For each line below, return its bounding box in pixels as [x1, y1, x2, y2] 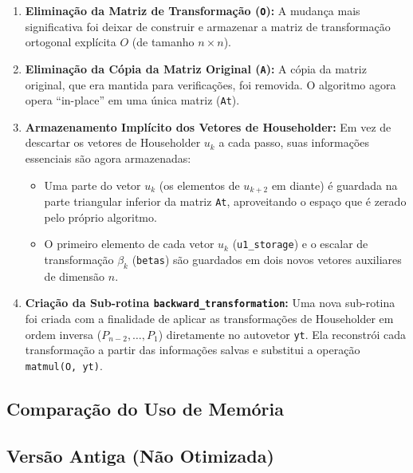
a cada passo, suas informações [218, 134, 370, 151]
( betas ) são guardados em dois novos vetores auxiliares [132, 250, 402, 267]
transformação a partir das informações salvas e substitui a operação [25, 341, 360, 358]
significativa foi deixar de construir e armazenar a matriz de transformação [25, 18, 391, 34]
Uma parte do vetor [44, 176, 141, 193]
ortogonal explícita [25, 34, 116, 50]
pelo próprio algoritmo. [44, 208, 157, 225]
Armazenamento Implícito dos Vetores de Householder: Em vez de [25, 118, 391, 135]
